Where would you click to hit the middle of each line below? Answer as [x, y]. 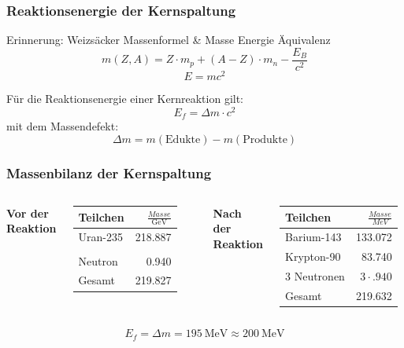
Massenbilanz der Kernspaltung [109, 172]
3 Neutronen [315, 276]
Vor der [28, 212]
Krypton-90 [313, 256]
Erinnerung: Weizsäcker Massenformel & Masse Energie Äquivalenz [169, 40]
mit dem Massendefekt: [63, 126]
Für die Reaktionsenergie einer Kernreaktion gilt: [125, 98]
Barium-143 [313, 237]
